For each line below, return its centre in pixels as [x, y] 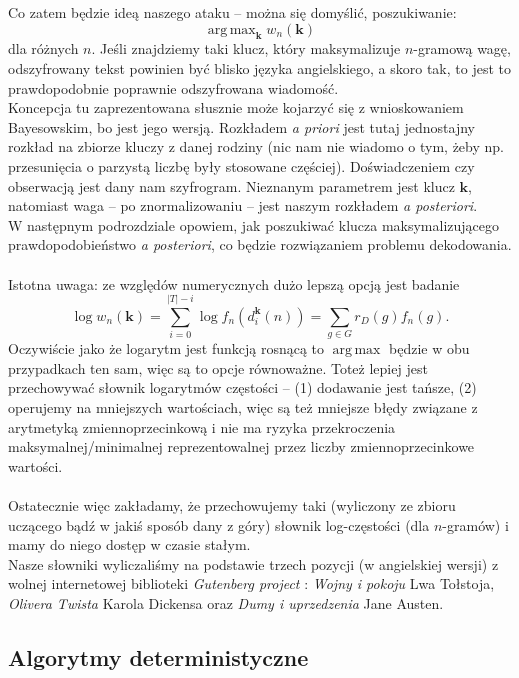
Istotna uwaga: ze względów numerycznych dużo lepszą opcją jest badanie [234, 283]
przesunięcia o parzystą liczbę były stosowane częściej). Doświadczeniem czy [241, 165]
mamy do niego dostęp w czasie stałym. [129, 544]
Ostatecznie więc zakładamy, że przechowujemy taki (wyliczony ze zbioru [232, 505]
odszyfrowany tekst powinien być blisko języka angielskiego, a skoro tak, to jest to [259, 67]
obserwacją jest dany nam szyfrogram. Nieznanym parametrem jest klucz [231, 185]
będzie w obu [429, 348]
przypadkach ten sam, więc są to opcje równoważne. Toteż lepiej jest [218, 367]
